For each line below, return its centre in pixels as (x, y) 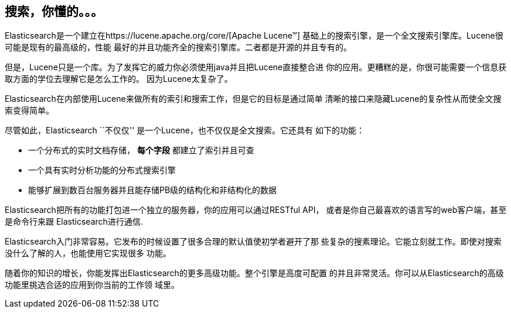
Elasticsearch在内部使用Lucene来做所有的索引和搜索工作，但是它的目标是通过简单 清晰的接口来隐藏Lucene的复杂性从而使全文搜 (253, 99)
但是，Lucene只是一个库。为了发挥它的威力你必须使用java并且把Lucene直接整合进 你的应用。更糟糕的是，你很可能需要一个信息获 (256, 67)
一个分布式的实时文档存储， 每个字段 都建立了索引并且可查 (141, 150)
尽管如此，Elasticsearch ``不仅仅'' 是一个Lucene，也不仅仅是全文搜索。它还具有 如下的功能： (185, 130)
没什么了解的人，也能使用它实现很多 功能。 (88, 253)
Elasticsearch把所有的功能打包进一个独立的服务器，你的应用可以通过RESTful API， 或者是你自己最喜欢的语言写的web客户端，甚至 (256, 210)
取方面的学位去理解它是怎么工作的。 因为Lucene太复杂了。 (119, 79)
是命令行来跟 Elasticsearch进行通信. (74, 222)
